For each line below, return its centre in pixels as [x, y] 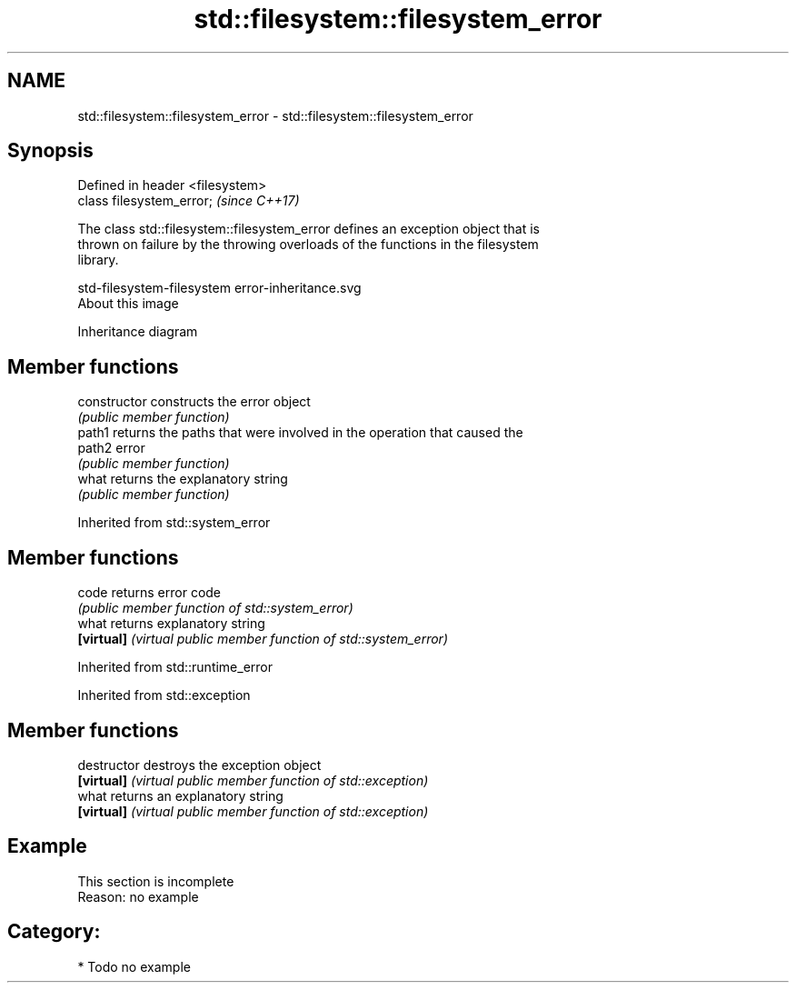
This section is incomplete [156, 881]
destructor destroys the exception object [199, 765]
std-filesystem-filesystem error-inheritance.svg [219, 288]
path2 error [111, 448]
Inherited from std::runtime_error [175, 667]
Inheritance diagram [138, 332]
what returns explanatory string [171, 624]
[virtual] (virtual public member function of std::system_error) [263, 639]
